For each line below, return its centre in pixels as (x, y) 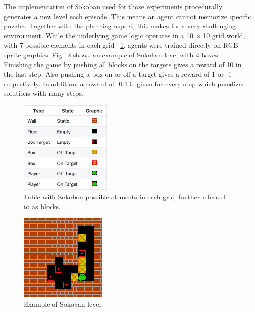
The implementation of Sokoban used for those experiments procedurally (113, 6)
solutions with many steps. (44, 93)
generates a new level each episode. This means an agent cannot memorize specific (127, 16)
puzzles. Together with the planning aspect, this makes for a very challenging (120, 26)
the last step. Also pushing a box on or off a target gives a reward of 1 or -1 (118, 74)
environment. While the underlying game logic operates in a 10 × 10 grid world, (125, 35)
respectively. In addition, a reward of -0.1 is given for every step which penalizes (124, 83)
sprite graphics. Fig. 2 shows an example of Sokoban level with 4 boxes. (112, 54)
